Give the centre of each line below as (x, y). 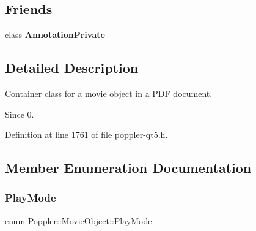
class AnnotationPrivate (55, 35)
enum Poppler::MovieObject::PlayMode (79, 220)
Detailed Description (72, 68)
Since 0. (20, 114)
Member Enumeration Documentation (128, 168)
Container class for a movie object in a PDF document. (109, 93)
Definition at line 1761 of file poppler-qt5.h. (86, 134)
